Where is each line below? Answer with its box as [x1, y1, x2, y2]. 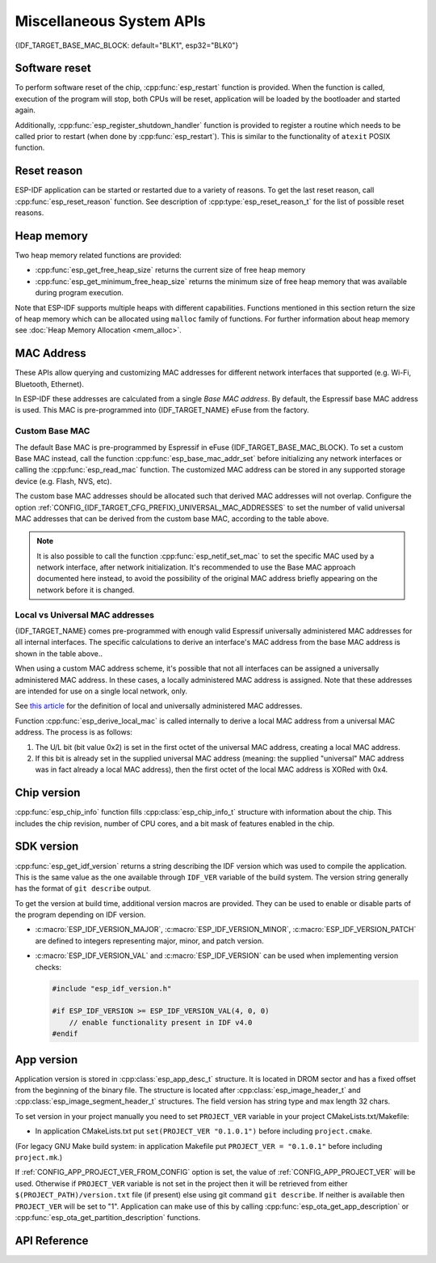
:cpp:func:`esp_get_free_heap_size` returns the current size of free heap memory [35, 265, 306, 275]
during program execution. [35, 288, 124, 298]
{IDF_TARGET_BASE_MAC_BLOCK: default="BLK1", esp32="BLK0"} [15, 40, 239, 50]
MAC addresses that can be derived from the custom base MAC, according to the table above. [15, 514, 329, 523]
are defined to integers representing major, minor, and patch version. [35, 935, 264, 946]
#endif [52, 1029, 78, 1039]
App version [15, 1053, 78, 1066]
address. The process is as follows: [15, 727, 133, 737]
